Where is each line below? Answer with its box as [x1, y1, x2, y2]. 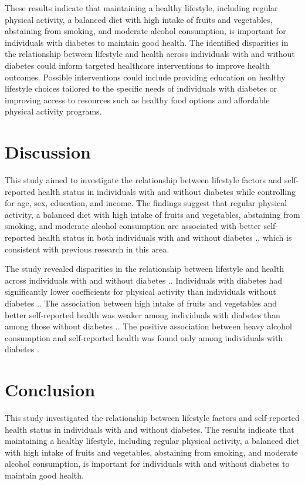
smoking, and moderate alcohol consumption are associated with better [5, 220, 261, 232]
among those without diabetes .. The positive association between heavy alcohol [5, 320, 292, 332]
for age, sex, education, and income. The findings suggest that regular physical [5, 197, 287, 209]
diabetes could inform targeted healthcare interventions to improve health [5, 59, 270, 71]
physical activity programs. [5, 105, 102, 117]
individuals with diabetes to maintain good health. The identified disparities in [5, 36, 289, 48]
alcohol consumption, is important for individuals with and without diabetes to [5, 457, 290, 470]
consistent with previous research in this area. [5, 242, 170, 255]
